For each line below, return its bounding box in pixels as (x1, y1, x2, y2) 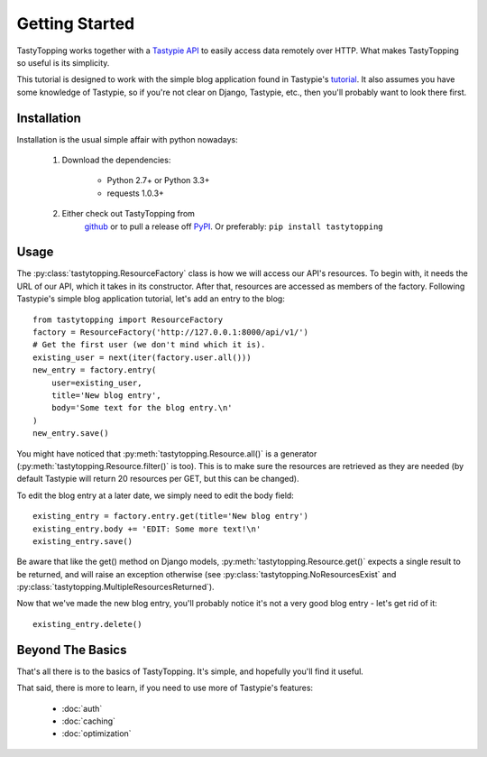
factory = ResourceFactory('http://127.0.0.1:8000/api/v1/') (32, 328, 308, 337)
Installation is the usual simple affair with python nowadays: (16, 134, 238, 144)
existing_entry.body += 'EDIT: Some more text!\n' (32, 523, 262, 534)
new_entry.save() (32, 429, 109, 439)
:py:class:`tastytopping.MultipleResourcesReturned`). (16, 582, 216, 593)
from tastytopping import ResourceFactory (32, 314, 224, 325)
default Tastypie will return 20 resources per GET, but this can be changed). (16, 474, 299, 485)
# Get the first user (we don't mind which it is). (32, 339, 266, 350)
